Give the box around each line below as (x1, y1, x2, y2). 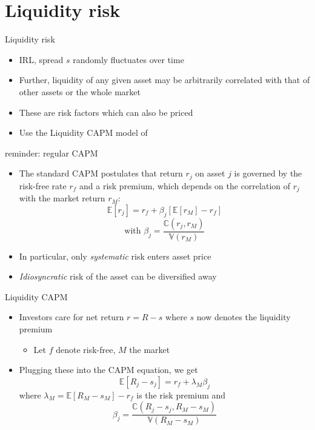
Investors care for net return (19, 311, 124, 323)
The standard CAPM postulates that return (19, 167, 183, 180)
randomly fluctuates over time (73, 53, 184, 66)
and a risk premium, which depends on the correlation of (79, 179, 291, 192)
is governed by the (234, 167, 302, 180)
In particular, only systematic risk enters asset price (19, 249, 211, 262)
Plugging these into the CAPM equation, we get (19, 363, 198, 376)
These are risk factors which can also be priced (19, 106, 193, 118)
